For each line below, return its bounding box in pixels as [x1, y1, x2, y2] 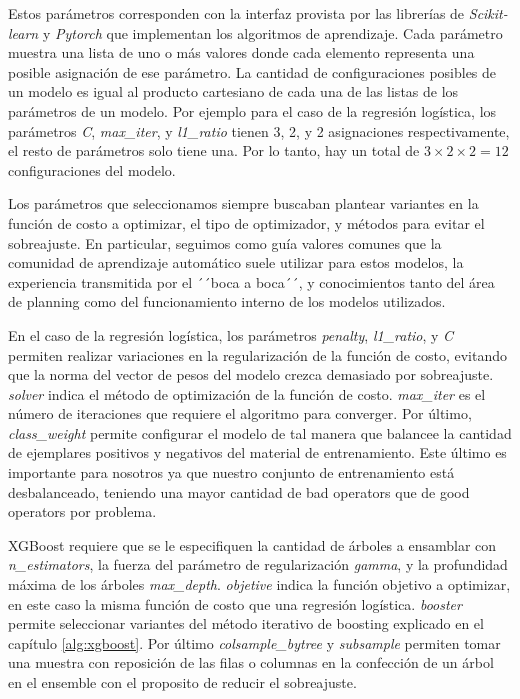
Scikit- [468, 3, 508, 23]
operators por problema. [8, 501, 157, 522]
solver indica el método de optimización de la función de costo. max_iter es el [8, 383, 486, 404]
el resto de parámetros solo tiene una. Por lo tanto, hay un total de [8, 140, 420, 161]
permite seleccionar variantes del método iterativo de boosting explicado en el [8, 613, 484, 634]
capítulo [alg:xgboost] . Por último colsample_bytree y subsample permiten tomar [8, 632, 501, 653]
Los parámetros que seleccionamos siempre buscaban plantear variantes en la [8, 193, 479, 214]
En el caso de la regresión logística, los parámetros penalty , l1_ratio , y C [8, 324, 454, 345]
